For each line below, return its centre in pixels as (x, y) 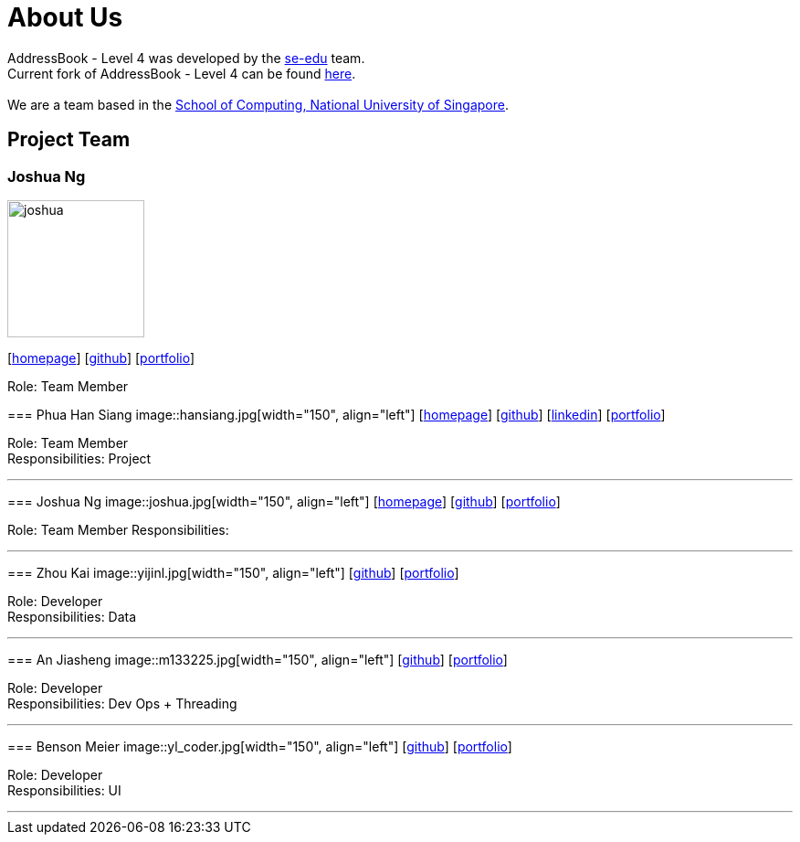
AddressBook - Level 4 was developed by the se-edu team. (186, 58)
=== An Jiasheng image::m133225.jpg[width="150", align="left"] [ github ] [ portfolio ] (258, 659)
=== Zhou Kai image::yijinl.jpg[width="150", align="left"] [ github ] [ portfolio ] (233, 572)
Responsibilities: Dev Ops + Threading (122, 703)
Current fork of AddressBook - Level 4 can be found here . (182, 73)
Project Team (69, 140)
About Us (65, 17)
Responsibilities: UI (64, 790)
